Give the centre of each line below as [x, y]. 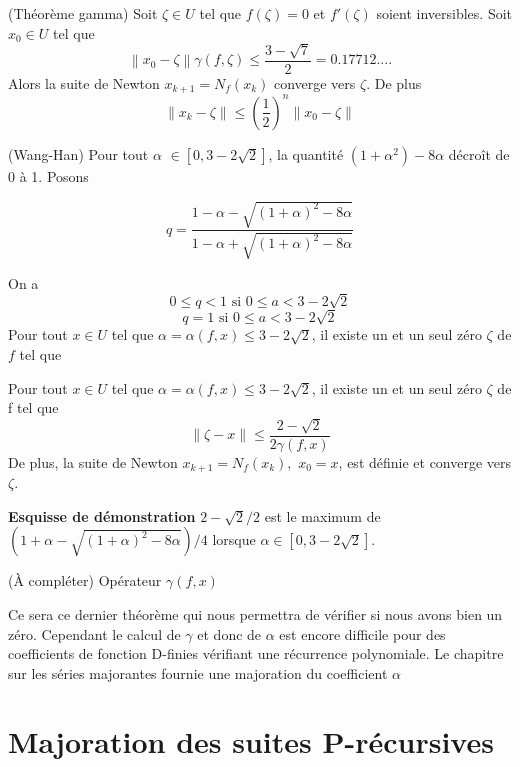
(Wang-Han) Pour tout [78, 153]
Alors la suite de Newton [84, 83]
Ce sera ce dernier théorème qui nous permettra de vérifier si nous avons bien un [255, 613]
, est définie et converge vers [425, 461]
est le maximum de [322, 515]
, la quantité [306, 153]
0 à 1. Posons [48, 175]
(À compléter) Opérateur [85, 580]
